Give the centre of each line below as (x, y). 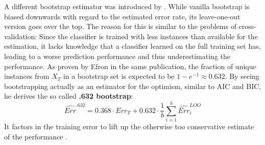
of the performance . (36, 136)
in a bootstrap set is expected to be (119, 76)
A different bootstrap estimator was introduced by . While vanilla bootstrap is (127, 6)
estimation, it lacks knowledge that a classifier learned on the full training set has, (132, 46)
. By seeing (242, 76)
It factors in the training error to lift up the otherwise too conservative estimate (129, 126)
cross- (248, 26)
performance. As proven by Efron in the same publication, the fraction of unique (130, 66)
